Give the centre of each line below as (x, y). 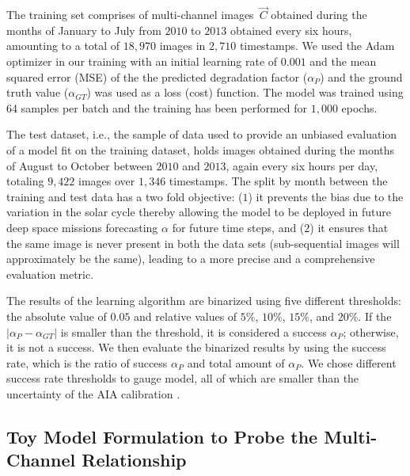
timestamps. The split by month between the (278, 181)
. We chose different (349, 362)
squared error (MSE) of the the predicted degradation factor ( (157, 76)
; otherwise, (371, 331)
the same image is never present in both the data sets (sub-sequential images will (203, 243)
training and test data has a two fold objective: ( (125, 196)
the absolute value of (57, 316)
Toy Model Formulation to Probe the (162, 436)
